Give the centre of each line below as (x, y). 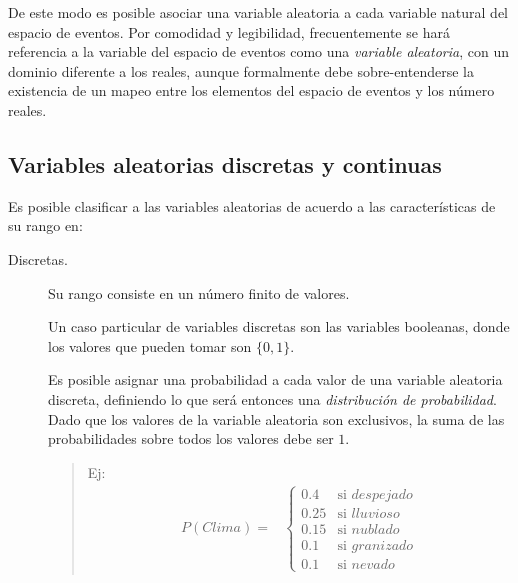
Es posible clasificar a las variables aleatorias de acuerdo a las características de (252, 205)
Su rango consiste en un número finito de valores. (199, 292)
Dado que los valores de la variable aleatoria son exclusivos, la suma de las (276, 418)
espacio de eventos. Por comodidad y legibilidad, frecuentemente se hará (229, 31)
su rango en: (45, 225)
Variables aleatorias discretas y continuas (225, 163)
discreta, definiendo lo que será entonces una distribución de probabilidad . (272, 398)
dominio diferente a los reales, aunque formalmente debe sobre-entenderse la (241, 70)
